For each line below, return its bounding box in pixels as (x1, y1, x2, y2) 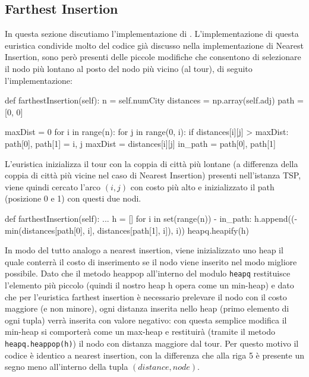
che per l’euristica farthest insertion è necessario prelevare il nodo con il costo (5, 290, 287, 303)
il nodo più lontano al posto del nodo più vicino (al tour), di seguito (5, 62, 253, 74)
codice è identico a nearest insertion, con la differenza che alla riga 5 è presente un (5, 348, 304, 361)
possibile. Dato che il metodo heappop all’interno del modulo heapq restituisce (5, 267, 291, 279)
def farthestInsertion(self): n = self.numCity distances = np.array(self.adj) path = (5, 94, 304, 106)
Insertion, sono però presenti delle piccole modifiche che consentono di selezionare (5, 51, 301, 63)
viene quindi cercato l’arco (5, 180, 101, 193)
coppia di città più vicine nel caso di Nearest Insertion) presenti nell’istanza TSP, (5, 169, 301, 181)
